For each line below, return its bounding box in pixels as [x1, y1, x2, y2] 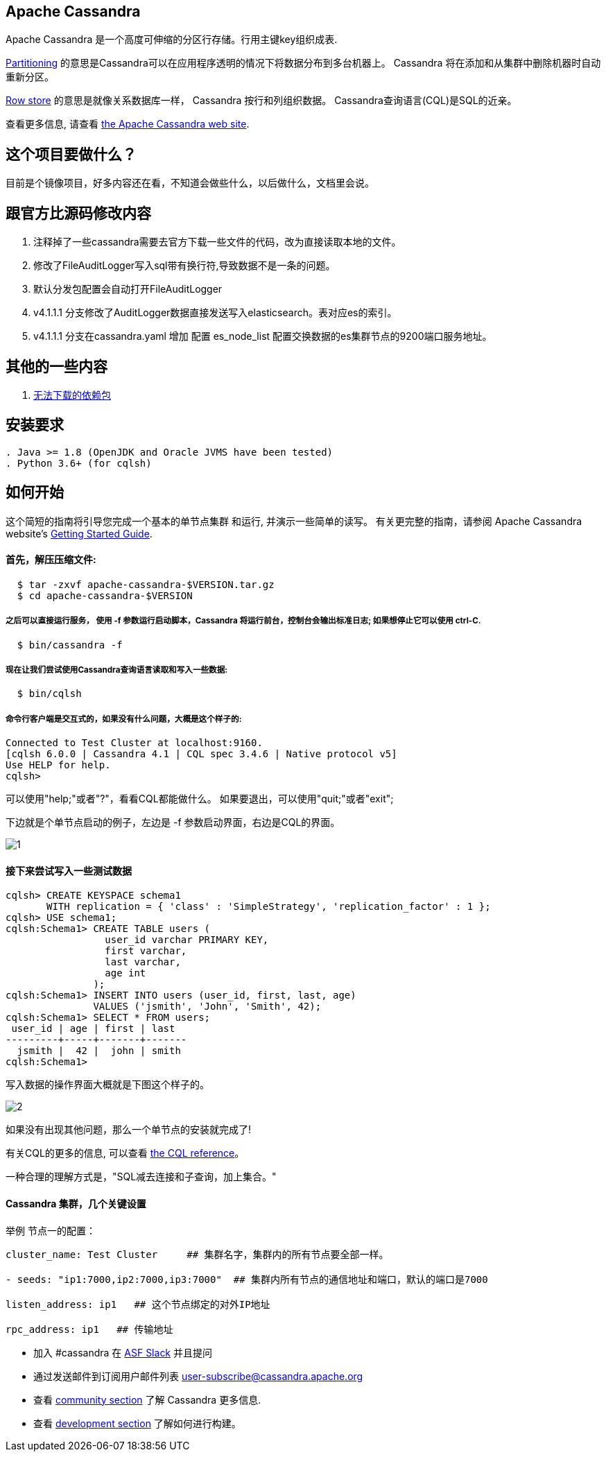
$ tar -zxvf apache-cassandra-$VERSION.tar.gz [17, 578, 275, 590]
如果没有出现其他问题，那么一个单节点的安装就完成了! [6, 1123, 252, 1136]
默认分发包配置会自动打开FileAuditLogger [33, 283, 223, 295]
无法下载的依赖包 [33, 388, 111, 401]
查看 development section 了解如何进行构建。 [33, 1417, 241, 1429]
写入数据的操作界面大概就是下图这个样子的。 [6, 1078, 209, 1091]
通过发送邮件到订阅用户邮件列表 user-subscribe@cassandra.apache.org [33, 1370, 363, 1382]
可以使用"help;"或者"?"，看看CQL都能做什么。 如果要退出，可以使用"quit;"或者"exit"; [6, 793, 394, 805]
